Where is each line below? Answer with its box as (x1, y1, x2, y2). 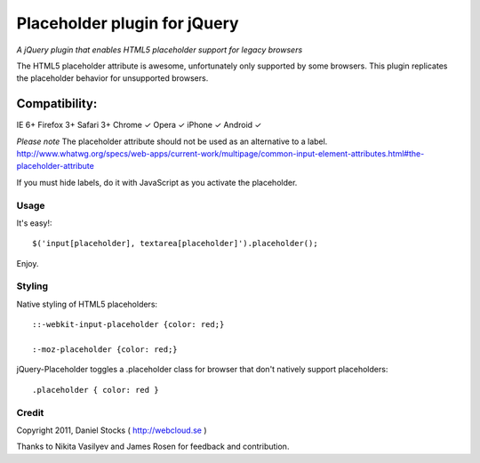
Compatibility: (16, 96, 98, 111)
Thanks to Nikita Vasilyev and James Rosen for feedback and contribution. (16, 441, 290, 452)
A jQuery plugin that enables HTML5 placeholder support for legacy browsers (16, 44, 303, 55)
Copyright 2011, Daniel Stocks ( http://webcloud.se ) (16, 425, 208, 435)
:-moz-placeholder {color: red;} (32, 345, 178, 355)
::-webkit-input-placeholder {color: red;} (32, 320, 225, 330)
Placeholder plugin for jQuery (16, 13, 239, 33)
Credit (16, 406, 44, 419)
